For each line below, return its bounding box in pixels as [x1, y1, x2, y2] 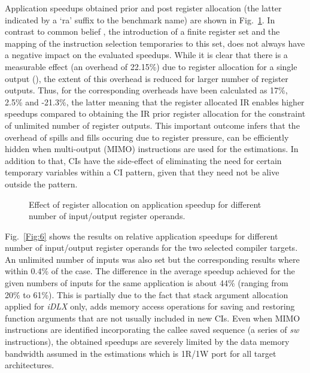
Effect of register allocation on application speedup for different [29, 198, 262, 210]
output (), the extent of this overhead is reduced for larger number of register [5, 72, 288, 84]
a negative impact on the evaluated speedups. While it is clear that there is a [5, 48, 288, 61]
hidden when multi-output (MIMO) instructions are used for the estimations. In [5, 142, 299, 155]
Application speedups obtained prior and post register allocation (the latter [5, 2, 282, 14]
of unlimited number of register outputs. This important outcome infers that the [5, 119, 300, 131]
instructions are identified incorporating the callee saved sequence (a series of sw [5, 323, 299, 336]
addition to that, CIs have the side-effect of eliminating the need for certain [5, 154, 282, 166]
